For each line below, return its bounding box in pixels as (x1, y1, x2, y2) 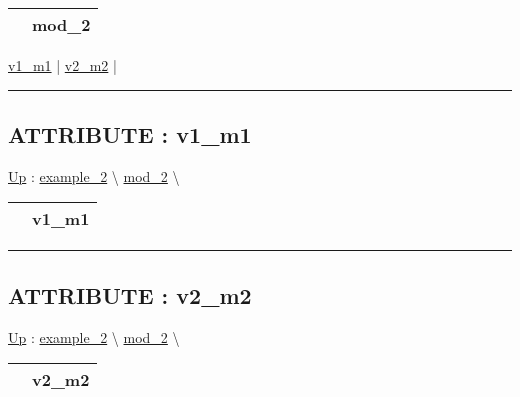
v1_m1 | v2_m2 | (8, 55, 117, 75)
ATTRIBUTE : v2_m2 (8, 279, 252, 310)
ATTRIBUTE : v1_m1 (8, 118, 252, 149)
